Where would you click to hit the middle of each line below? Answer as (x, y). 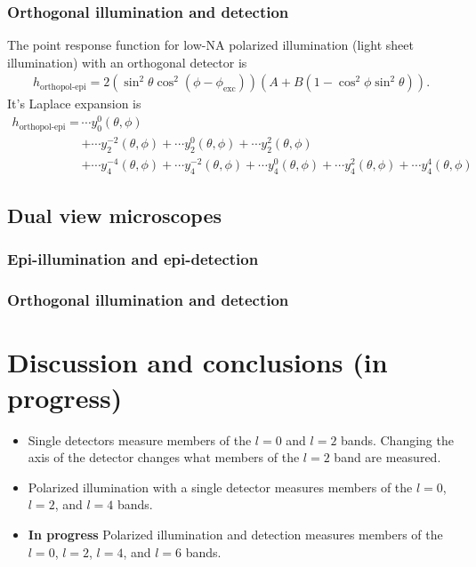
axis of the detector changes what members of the (164, 457)
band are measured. (387, 457)
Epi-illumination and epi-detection (133, 259)
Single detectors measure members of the (140, 439)
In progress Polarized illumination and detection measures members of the (235, 534)
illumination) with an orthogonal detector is (127, 62)
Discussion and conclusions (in (198, 362)
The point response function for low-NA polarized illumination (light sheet (210, 45)
